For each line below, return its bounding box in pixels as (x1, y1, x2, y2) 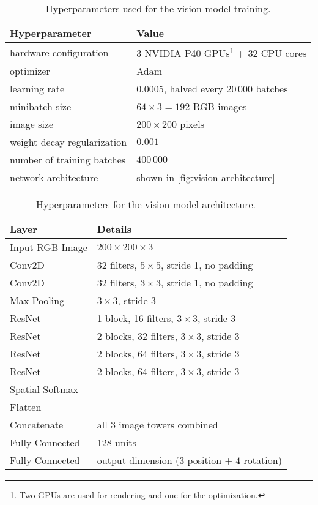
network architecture (10, 170, 98, 185)
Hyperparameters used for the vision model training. (45, 1, 271, 15)
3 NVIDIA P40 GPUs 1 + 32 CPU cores (136, 44, 307, 61)
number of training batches (10, 152, 126, 167)
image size (10, 117, 54, 132)
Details (97, 222, 131, 236)
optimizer (10, 64, 50, 78)
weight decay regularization (10, 135, 127, 149)
